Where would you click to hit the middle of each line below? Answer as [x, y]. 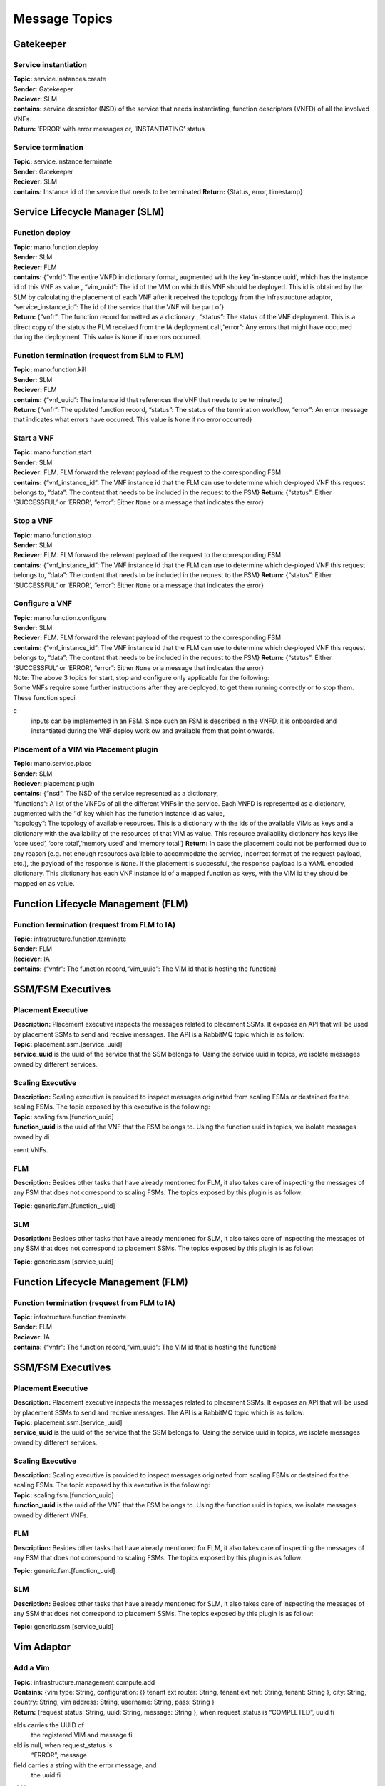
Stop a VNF [33, 521]
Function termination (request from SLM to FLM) [98, 356]
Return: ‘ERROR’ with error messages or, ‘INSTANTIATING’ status [109, 129]
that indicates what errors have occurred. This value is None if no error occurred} [133, 420]
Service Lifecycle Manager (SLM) [89, 212]
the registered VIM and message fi [82, 1735]
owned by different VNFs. [51, 1515]
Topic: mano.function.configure [60, 617]
